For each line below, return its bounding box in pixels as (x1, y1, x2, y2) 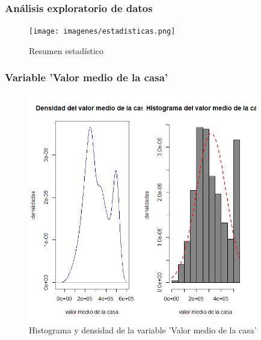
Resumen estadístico (29, 44, 104, 57)
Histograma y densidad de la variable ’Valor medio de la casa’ (29, 324, 257, 336)
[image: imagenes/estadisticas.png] (29, 27, 176, 36)
